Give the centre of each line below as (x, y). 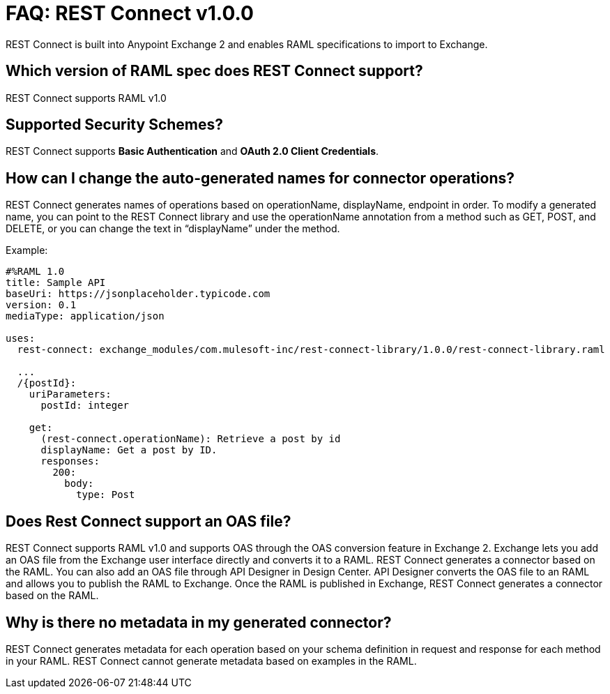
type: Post (106, 495)
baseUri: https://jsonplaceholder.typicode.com (138, 294)
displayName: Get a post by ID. (129, 450)
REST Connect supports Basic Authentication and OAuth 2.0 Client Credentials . (192, 151)
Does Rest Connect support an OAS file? (148, 521)
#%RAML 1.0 (35, 272)
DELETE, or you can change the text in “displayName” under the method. (173, 229)
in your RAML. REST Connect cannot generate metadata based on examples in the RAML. (211, 661)
